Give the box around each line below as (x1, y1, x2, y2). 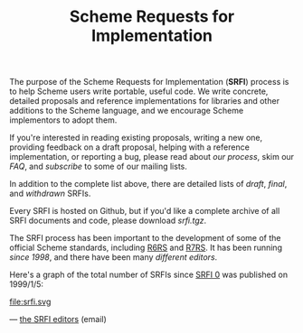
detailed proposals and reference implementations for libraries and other (9, 96, 280, 106)
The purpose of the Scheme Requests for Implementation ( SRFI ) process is (9, 77, 289, 88)
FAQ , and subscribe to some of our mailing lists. (9, 161, 187, 172)
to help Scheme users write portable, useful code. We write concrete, (9, 86, 269, 97)
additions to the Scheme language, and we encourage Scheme (9, 106, 244, 116)
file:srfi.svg (9, 296, 52, 308)
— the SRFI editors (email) (9, 314, 107, 325)
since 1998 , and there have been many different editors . (9, 252, 218, 263)
